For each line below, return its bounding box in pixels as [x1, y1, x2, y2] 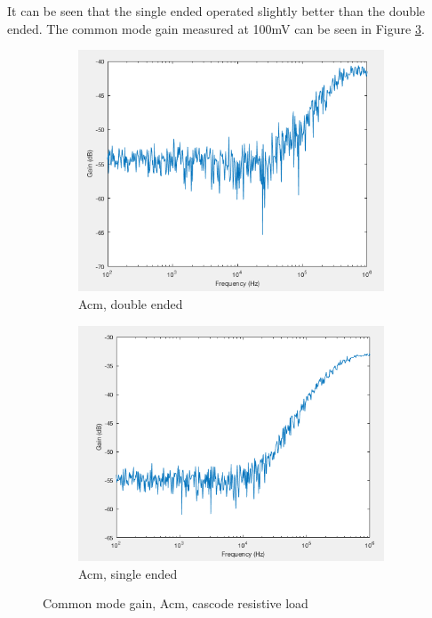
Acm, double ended [78, 295, 183, 313]
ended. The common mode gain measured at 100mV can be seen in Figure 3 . [7, 19, 425, 37]
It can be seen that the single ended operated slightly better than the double [7, 2, 426, 20]
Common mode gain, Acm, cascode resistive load [43, 594, 308, 613]
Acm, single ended [78, 564, 178, 582]
